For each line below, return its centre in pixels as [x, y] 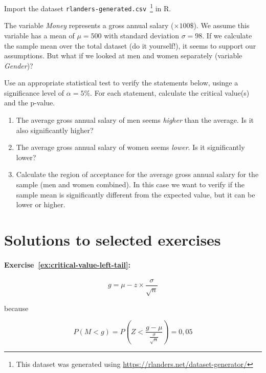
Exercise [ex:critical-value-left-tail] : [68, 264]
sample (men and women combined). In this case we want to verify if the [130, 184]
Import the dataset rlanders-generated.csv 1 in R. [88, 7]
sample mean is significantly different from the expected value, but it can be [136, 194]
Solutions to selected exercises [113, 239]
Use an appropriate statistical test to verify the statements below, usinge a [121, 83]
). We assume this [221, 25]
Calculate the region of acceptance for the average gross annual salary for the [137, 174]
